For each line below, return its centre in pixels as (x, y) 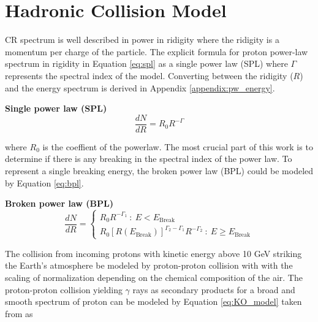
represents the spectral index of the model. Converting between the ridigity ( (149, 75)
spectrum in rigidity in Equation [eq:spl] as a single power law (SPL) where (146, 63)
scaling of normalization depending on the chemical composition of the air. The (154, 277)
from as (19, 313)
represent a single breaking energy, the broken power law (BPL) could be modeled (159, 170)
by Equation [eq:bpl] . (44, 182)
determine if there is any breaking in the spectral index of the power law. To (149, 159)
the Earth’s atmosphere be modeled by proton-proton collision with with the (149, 265)
